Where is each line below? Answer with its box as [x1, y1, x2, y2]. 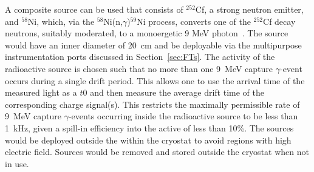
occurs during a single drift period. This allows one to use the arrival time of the [5, 74, 305, 87]
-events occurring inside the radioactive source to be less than [68, 110, 298, 122]
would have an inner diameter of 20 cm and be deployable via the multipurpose [5, 38, 302, 51]
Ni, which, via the [27, 15, 95, 27]
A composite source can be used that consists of [5, 3, 183, 15]
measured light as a [5, 86, 77, 99]
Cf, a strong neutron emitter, [195, 3, 304, 15]
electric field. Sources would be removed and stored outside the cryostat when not [5, 145, 309, 158]
